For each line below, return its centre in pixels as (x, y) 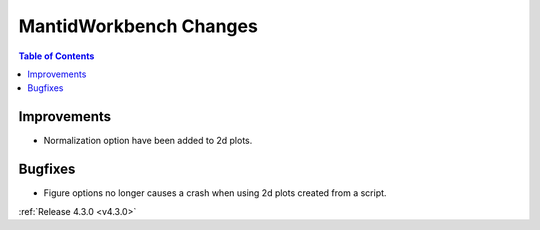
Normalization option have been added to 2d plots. (148, 141)
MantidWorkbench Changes (138, 26)
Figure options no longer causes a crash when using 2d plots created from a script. (215, 193)
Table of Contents (56, 56)
